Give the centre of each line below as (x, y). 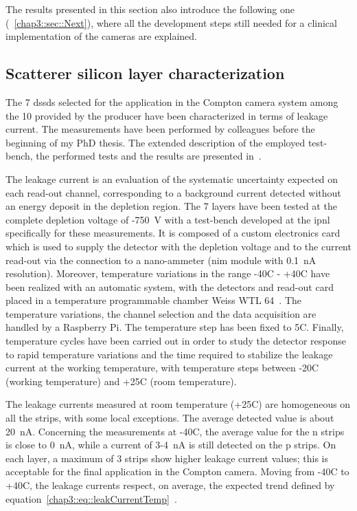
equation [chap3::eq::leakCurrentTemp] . (91, 498)
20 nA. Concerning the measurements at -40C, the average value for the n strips (175, 431)
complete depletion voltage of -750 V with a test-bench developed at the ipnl (168, 219)
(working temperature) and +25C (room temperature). (121, 381)
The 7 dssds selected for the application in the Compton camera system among (172, 101)
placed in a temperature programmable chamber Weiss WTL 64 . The (154, 300)
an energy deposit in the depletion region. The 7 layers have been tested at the (171, 206)
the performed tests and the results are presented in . (149, 156)
